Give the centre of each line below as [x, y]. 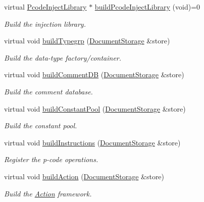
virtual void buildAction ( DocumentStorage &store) [84, 176]
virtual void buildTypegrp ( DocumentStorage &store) [87, 41]
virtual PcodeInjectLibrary [45, 7]
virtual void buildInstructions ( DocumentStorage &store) [92, 142]
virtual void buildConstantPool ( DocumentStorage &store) [95, 108]
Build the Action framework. [48, 193]
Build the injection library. [45, 23]
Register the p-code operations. [51, 159]
